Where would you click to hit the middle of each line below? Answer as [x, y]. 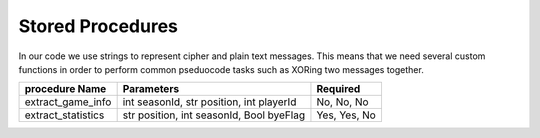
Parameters [151, 89]
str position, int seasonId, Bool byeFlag [213, 115]
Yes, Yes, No [346, 115]
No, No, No [342, 102]
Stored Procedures [98, 26]
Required [338, 89]
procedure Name [65, 89]
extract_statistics [64, 115]
